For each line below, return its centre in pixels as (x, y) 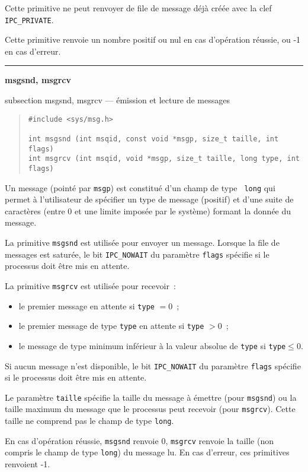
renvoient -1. (28, 464)
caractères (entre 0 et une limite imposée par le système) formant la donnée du (148, 210)
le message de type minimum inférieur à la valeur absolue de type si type (152, 345)
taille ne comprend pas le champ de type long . (89, 421)
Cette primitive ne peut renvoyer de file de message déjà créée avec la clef (138, 8)
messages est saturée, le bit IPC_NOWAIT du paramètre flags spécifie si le (137, 254)
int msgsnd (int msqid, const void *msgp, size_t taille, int (153, 139)
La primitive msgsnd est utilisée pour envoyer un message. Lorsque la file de (142, 242)
